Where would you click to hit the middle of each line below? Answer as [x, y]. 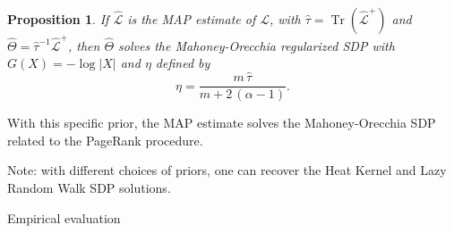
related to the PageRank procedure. [105, 140]
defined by [183, 63]
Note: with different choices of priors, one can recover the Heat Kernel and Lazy [227, 170]
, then [84, 45]
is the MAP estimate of [192, 19]
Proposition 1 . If [58, 19]
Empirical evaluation [64, 217]
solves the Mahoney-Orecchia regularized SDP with [257, 45]
